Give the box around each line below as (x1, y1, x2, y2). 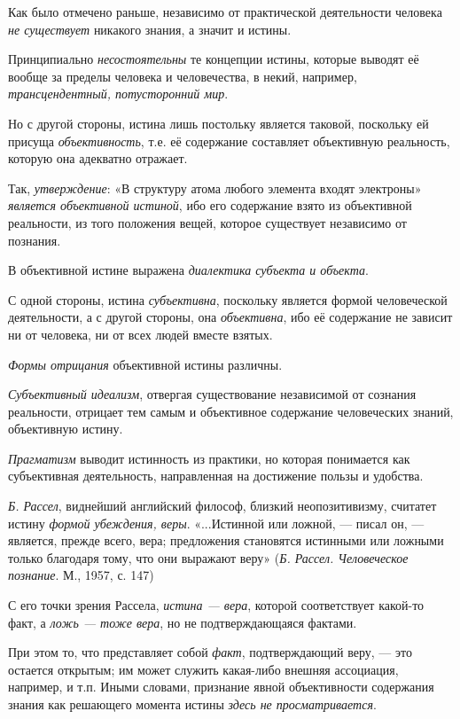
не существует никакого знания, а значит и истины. (8, 20, 292, 38)
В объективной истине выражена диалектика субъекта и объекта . (8, 261, 369, 279)
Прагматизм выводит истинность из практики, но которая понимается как (8, 449, 410, 467)
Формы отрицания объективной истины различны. (8, 355, 283, 373)
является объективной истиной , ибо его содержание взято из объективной (8, 196, 412, 215)
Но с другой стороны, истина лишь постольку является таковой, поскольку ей (8, 113, 429, 132)
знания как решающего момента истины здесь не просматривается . (8, 695, 377, 713)
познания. (8, 231, 61, 249)
